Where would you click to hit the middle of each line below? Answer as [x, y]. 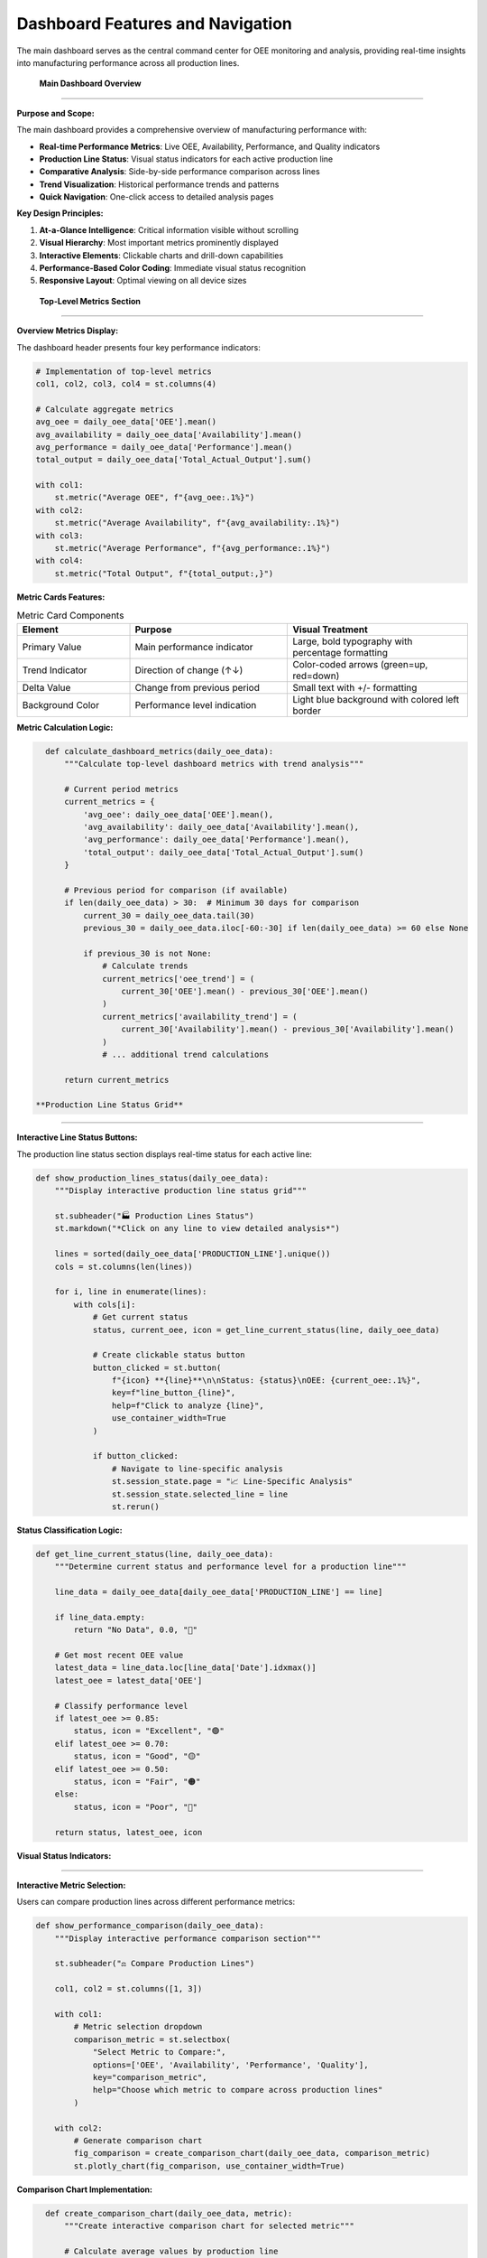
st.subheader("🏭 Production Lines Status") [154, 1216]
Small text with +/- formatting [355, 687]
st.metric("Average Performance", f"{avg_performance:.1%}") [193, 548]
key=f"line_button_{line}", [174, 1393]
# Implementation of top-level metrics [124, 371]
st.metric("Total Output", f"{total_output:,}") [164, 573]
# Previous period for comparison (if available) [176, 890]
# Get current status [140, 1317]
